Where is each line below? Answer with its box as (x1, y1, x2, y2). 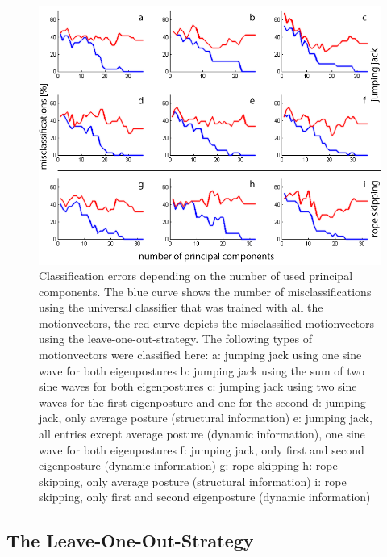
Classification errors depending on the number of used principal (39, 267, 353, 284)
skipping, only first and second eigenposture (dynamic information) (39, 488, 371, 505)
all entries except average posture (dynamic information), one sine (39, 425, 365, 442)
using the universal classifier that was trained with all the (39, 299, 323, 316)
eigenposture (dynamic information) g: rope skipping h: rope (39, 457, 338, 474)
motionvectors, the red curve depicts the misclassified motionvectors (39, 314, 374, 331)
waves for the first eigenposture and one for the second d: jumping (39, 393, 366, 410)
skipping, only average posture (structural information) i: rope (39, 472, 347, 489)
